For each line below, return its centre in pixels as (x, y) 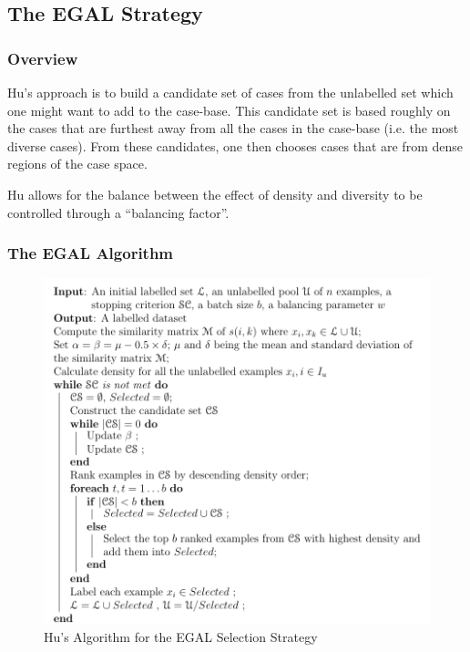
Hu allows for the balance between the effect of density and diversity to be (215, 194)
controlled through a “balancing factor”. (118, 212)
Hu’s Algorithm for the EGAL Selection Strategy (181, 637)
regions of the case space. (77, 164)
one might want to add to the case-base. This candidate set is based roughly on (229, 110)
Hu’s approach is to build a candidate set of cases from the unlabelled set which (230, 92)
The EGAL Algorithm (91, 253)
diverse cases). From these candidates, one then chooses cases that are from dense (235, 145)
